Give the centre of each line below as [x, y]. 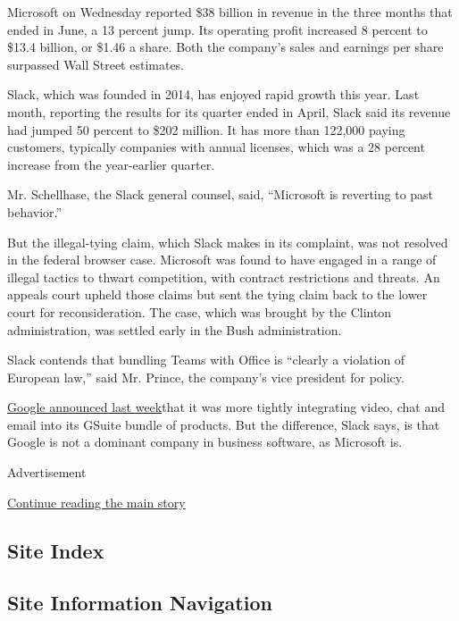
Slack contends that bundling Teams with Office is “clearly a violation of [206, 360]
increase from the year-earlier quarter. [111, 164]
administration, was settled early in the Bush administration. [175, 329]
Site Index [56, 550]
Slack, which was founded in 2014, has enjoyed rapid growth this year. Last [213, 94]
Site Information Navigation [140, 603]
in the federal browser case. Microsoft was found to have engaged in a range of [222, 260]
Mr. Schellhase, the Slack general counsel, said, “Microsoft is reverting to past [221, 194]
